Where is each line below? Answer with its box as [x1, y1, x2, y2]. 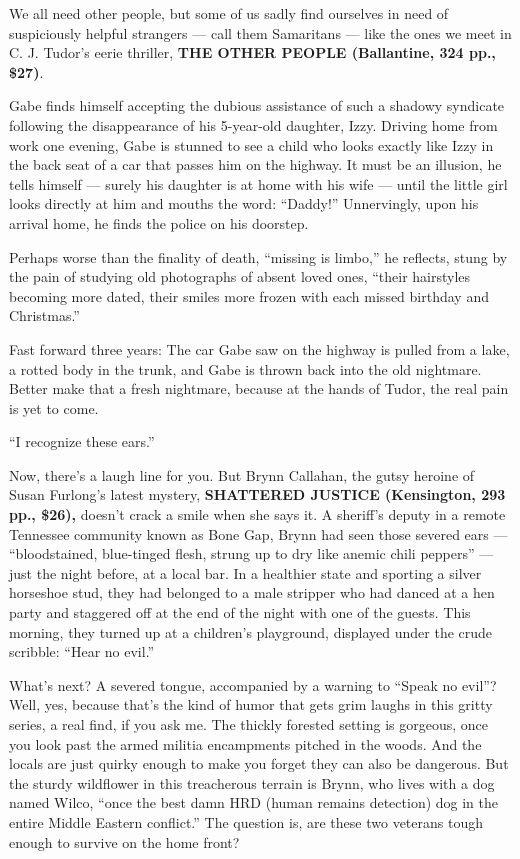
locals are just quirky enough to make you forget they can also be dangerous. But [9, 753, 509, 774]
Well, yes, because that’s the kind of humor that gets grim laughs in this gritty [9, 694, 493, 715]
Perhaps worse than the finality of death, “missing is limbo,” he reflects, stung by [9, 246, 508, 267]
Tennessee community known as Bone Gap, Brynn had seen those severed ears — [9, 523, 508, 544]
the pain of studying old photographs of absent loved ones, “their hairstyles [9, 266, 471, 287]
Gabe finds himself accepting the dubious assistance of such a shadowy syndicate [9, 95, 505, 116]
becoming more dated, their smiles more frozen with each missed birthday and [9, 285, 489, 306]
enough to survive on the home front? [9, 831, 240, 852]
